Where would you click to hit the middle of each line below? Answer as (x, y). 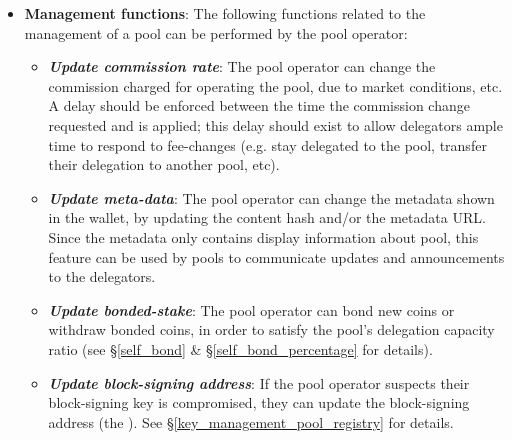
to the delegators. (102, 276)
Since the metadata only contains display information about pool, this (263, 236)
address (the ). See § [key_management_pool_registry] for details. (251, 421)
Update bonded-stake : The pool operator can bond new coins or (251, 309)
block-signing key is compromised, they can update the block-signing (259, 402)
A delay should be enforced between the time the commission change (259, 105)
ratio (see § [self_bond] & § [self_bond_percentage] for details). (240, 348)
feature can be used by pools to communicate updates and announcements (276, 256)
